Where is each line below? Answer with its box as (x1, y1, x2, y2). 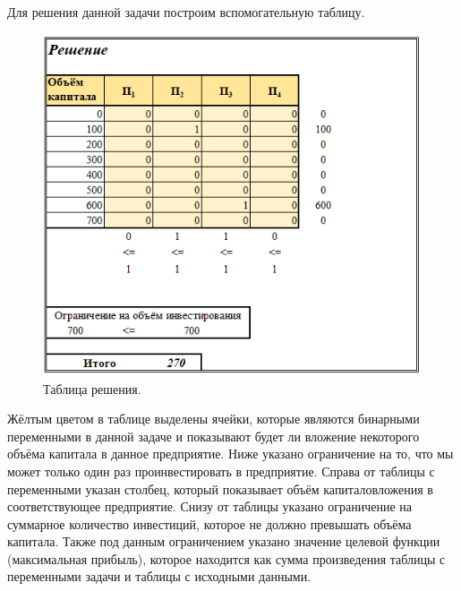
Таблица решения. (43, 379, 141, 398)
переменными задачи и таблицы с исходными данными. (7, 567, 312, 586)
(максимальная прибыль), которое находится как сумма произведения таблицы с (7, 549, 446, 568)
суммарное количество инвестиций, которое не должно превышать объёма (7, 514, 412, 533)
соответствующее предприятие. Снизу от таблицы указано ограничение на (7, 497, 413, 516)
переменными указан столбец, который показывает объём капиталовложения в (7, 479, 433, 498)
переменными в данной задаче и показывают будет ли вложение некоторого (7, 426, 420, 445)
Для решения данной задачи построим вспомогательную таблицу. (7, 3, 365, 21)
